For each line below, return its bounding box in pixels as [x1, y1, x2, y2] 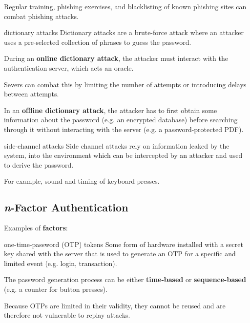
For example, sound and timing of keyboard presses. [4, 176, 160, 186]
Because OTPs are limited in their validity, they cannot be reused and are [4, 300, 226, 310]
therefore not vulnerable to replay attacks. [4, 310, 130, 320]
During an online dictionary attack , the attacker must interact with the [4, 53, 228, 63]
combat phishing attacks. [4, 11, 79, 21]
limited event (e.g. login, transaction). [4, 258, 117, 268]
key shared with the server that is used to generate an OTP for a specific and [4, 248, 236, 259]
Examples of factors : [4, 223, 68, 233]
